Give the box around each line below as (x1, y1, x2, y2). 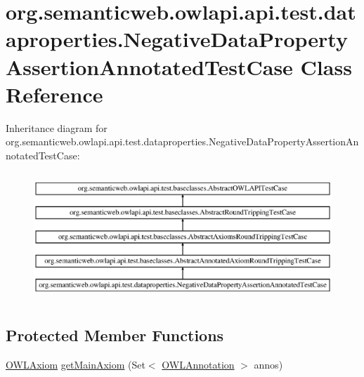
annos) (254, 357, 283, 372)
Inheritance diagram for (6, 120, 108, 135)
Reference (6, 79, 103, 108)
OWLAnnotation (162, 357, 235, 372)
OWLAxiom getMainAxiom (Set (6, 357, 145, 372)
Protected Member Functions (6, 324, 224, 346)
